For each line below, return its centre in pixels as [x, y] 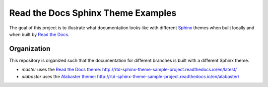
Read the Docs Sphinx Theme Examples [93, 13]
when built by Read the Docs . [39, 34]
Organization [30, 49]
